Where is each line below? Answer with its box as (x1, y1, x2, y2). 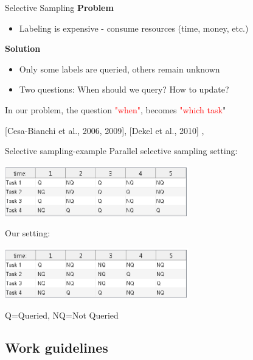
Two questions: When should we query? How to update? (19, 83, 229, 96)
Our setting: (5, 227, 50, 239)
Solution (5, 42, 41, 55)
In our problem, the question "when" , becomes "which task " (5, 103, 226, 116)
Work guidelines (5, 338, 108, 357)
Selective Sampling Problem (5, 1, 114, 13)
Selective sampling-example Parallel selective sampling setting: (5, 144, 238, 157)
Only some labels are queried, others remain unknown (19, 62, 220, 75)
